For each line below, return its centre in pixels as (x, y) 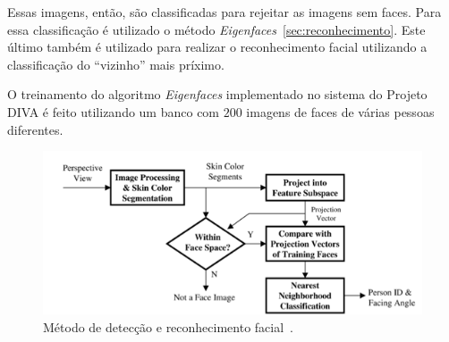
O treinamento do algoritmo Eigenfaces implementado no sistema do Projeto (217, 94)
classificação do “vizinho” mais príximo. (116, 64)
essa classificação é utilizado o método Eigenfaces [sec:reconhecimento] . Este (216, 29)
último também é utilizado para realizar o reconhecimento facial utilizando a (217, 47)
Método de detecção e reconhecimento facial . (169, 327)
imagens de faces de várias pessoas (340, 111)
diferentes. (35, 129)
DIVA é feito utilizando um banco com (114, 111)
